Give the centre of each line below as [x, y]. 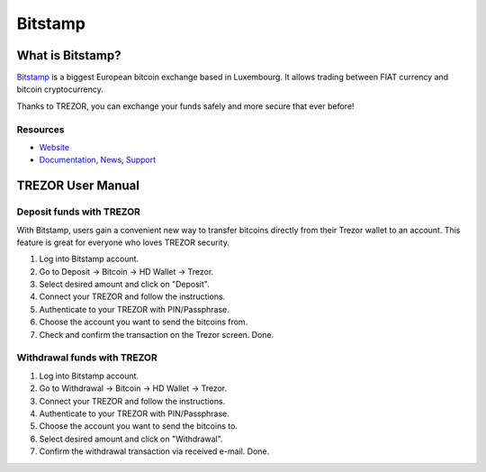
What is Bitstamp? [69, 55]
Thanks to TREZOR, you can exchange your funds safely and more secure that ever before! [185, 106]
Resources [40, 129]
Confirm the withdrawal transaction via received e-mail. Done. [154, 451]
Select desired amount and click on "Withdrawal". [131, 439]
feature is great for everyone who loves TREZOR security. [123, 242]
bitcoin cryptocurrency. [60, 89]
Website [54, 147]
